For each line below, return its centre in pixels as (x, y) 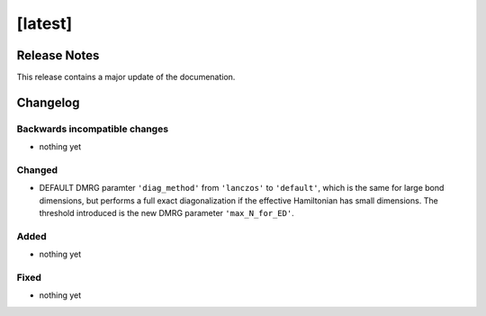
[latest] (45, 23)
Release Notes (58, 55)
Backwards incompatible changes (93, 129)
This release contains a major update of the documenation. (126, 77)
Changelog (48, 102)
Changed (37, 169)
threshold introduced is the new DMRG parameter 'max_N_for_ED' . (166, 213)
